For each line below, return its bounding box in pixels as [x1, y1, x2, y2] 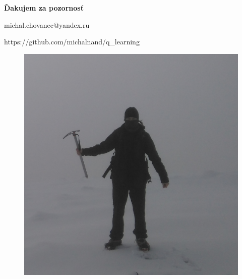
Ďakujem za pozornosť [4, 3, 84, 13]
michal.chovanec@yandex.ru [4, 19, 90, 30]
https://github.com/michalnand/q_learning [4, 36, 140, 47]
